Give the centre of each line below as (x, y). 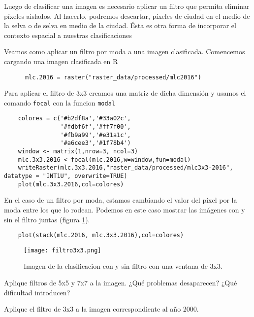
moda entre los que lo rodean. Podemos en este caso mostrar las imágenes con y (125, 209)
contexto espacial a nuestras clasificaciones (68, 35)
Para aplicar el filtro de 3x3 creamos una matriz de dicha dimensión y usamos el (125, 93)
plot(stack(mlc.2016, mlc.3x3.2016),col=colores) (101, 235)
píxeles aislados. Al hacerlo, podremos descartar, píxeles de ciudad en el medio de (127, 16)
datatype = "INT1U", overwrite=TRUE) (66, 176)
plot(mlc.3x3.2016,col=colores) (71, 184)
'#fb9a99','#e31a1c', (95, 135)
